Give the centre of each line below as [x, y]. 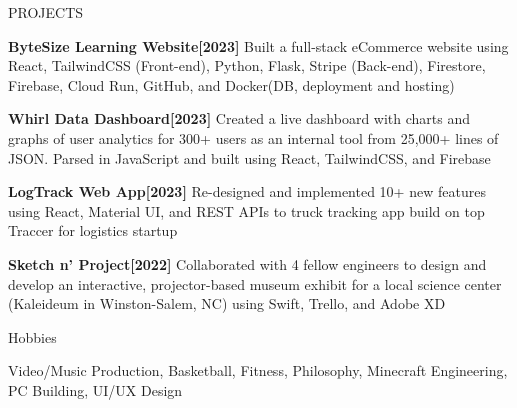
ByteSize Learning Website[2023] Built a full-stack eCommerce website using [258, 45]
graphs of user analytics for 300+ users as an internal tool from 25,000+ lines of [253, 137]
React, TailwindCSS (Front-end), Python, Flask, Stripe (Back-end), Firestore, [247, 65]
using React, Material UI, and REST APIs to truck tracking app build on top [246, 210]
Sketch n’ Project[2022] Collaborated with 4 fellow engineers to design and [247, 263]
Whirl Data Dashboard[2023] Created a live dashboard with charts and [239, 118]
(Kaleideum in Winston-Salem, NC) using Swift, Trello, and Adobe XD [227, 303]
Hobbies [32, 336]
